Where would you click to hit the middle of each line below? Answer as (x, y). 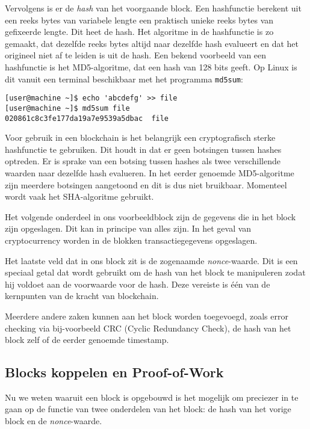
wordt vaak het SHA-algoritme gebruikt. (79, 196)
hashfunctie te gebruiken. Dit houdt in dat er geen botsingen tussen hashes (143, 149)
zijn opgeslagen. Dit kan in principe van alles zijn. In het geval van (128, 228)
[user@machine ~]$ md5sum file (67, 108)
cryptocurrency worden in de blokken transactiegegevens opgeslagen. (131, 240)
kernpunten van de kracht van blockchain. (82, 296)
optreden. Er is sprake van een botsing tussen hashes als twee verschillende (143, 161)
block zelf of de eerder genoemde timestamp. (87, 340)
